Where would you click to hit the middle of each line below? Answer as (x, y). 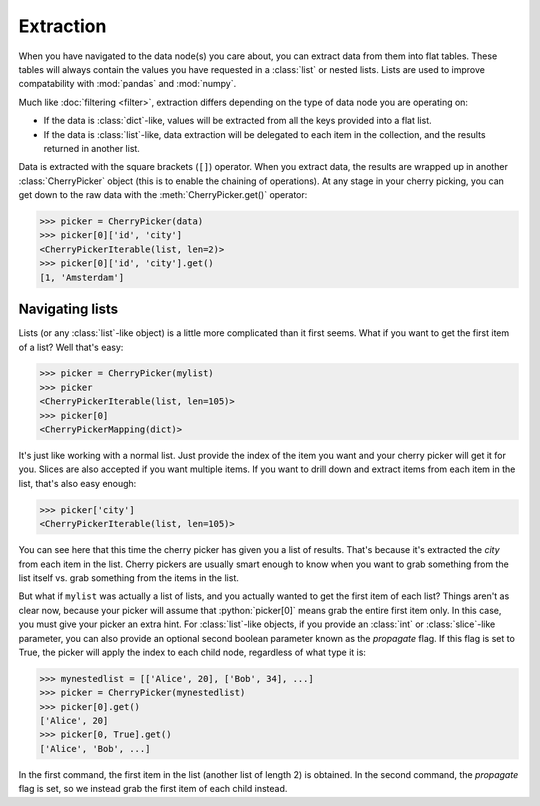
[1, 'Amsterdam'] (82, 277)
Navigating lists (68, 309)
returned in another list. (91, 148)
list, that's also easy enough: (77, 483)
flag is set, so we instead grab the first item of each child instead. (153, 789)
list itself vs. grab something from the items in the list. (128, 577)
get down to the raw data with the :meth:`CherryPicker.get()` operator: (163, 195)
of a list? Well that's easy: (71, 347)
